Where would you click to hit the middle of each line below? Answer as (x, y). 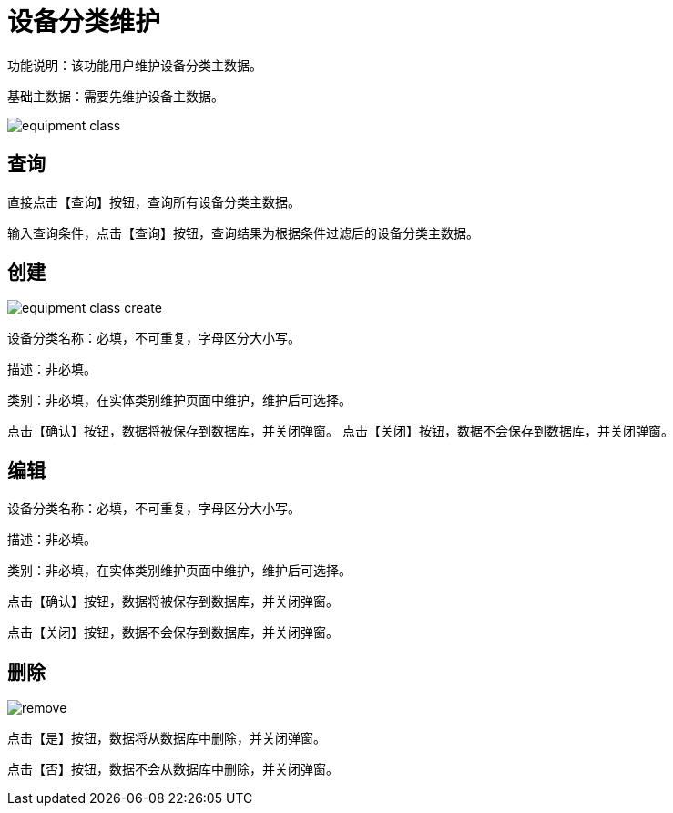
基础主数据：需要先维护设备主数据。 (116, 96)
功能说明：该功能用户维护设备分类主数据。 (135, 65)
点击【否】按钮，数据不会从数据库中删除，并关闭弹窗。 (173, 769)
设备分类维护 (84, 22)
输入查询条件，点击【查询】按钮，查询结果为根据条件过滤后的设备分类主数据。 (243, 232)
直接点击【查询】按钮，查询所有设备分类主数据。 (154, 201)
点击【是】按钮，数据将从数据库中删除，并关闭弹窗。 (167, 738)
